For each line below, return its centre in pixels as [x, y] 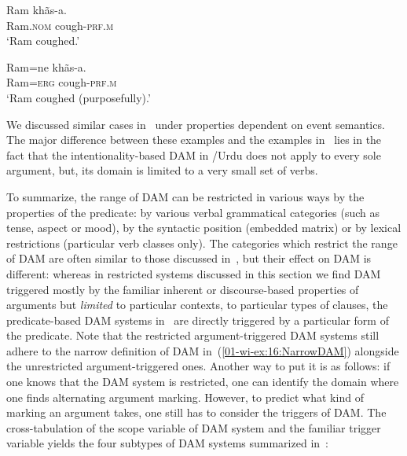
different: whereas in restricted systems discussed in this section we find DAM [194, 273]
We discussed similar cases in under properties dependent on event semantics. [196, 124]
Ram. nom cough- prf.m [60, 25]
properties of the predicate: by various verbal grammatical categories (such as [193, 212]
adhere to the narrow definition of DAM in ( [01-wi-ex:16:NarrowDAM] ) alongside [203, 350]
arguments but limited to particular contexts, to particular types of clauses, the [197, 305]
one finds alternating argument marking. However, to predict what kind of [185, 397]
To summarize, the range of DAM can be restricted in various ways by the [185, 196]
